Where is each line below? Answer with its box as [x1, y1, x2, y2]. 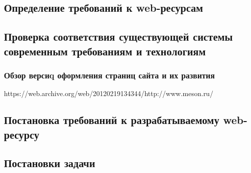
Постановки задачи [4, 155, 96, 171]
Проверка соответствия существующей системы [4, 29, 233, 44]
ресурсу [4, 126, 40, 142]
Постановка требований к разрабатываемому [4, 112, 220, 127]
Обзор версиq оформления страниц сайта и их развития [4, 69, 215, 81]
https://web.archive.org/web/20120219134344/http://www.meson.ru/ [4, 88, 213, 99]
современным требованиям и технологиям [4, 43, 206, 58]
